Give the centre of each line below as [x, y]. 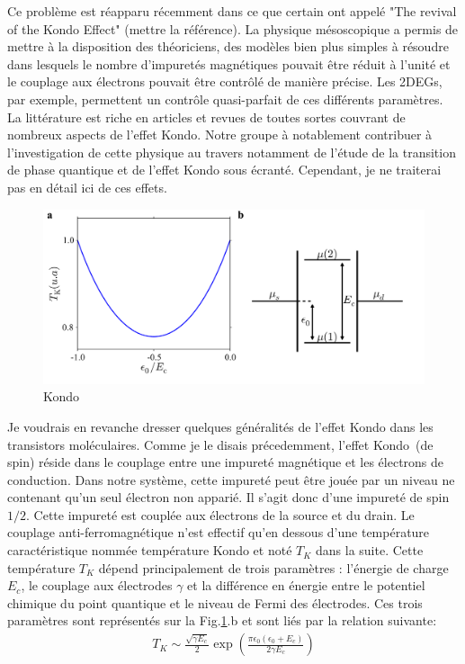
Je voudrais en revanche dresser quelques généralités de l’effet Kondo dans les [220, 426]
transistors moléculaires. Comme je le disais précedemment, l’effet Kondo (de [220, 444]
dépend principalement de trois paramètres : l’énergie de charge [273, 567]
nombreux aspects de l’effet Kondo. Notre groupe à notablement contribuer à [220, 135]
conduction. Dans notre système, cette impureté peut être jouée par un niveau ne [231, 479]
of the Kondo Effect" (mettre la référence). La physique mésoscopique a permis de [233, 28]
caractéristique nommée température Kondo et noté [150, 550]
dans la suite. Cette [370, 550]
